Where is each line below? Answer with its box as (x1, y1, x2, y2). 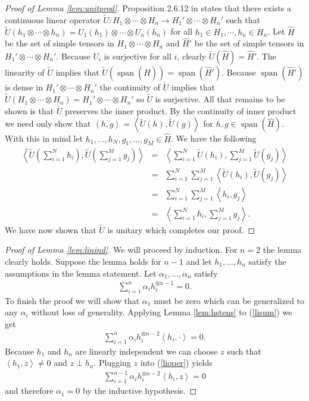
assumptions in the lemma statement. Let (5, 267, 157, 279)
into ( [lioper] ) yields (140, 356, 213, 369)
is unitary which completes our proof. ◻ (107, 223, 255, 236)
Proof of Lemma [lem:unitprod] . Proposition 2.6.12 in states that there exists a (5, 2, 292, 14)
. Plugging (93, 356, 131, 369)
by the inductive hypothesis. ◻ (83, 384, 197, 397)
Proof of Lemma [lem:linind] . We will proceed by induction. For (5, 243, 238, 256)
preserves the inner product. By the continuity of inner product (65, 104, 296, 117)
